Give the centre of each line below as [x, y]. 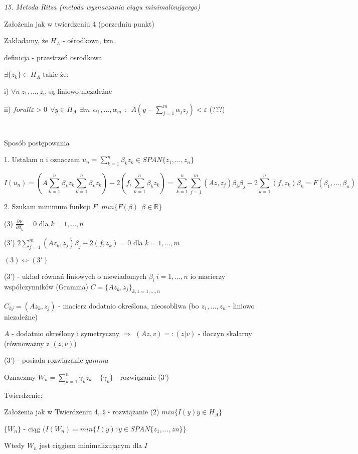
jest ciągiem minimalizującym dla [91, 445]
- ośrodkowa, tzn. [89, 40]
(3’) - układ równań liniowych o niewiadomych [75, 276]
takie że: [56, 74]
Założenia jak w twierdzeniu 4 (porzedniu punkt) [79, 23]
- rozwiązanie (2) [133, 412]
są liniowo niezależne [80, 91]
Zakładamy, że [26, 40]
